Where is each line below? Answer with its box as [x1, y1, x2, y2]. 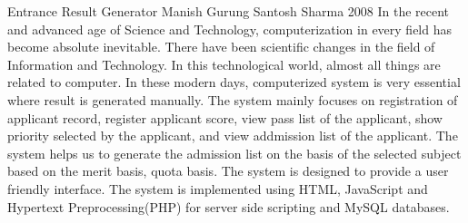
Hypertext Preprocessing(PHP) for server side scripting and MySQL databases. [7, 197, 450, 216]
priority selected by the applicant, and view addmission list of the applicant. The [7, 126, 458, 145]
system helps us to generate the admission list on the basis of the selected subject [7, 143, 462, 162]
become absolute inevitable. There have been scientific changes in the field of [7, 37, 435, 56]
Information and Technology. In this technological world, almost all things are [7, 54, 441, 73]
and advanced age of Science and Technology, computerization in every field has [7, 19, 452, 38]
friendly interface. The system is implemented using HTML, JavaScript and [7, 179, 428, 198]
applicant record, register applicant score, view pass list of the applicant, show [7, 108, 443, 127]
